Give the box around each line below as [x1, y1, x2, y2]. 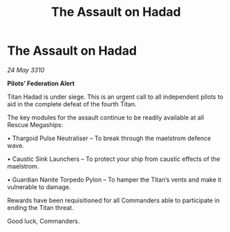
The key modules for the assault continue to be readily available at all [7, 113, 204, 122]
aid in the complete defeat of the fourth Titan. [7, 99, 137, 108]
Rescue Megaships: [7, 120, 64, 128]
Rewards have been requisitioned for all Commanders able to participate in [7, 196, 220, 204]
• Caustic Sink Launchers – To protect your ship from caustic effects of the [7, 155, 220, 163]
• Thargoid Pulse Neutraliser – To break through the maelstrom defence [7, 134, 211, 142]
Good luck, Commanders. [7, 217, 80, 225]
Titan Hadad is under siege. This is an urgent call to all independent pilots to [7, 93, 224, 101]
